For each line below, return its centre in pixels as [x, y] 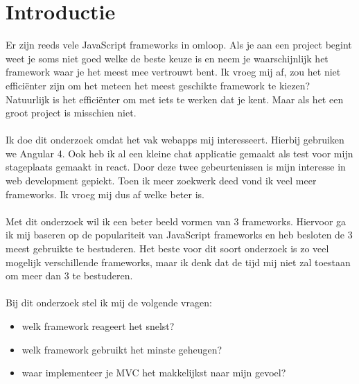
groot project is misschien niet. [71, 113]
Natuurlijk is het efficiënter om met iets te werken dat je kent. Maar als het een [175, 99]
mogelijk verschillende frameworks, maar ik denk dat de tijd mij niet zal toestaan [178, 262]
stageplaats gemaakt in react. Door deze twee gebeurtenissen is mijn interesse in [176, 167]
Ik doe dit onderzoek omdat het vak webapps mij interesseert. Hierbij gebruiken [175, 140]
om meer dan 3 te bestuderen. [69, 276]
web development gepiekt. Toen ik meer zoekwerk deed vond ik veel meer [161, 181]
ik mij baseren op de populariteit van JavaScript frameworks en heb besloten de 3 [179, 235]
